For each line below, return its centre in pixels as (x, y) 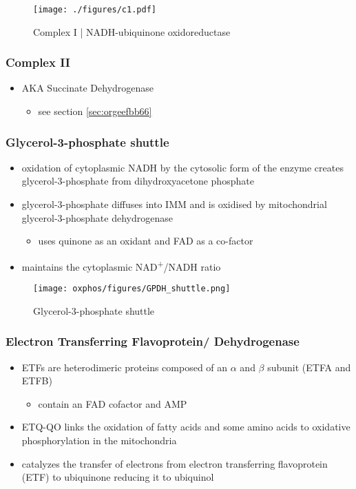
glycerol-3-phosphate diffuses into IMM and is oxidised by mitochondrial (174, 204)
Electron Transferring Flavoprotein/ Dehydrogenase (153, 341)
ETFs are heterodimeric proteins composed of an (125, 367)
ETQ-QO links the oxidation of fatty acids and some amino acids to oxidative (186, 427)
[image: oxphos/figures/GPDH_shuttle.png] (132, 289)
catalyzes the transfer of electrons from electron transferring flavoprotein (175, 463)
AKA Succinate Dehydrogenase (88, 88)
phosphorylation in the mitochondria (99, 440)
